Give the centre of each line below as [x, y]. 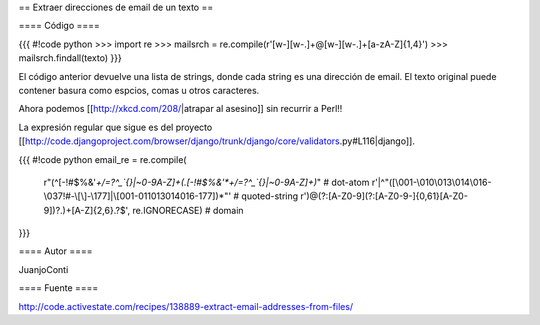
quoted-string [270, 196]
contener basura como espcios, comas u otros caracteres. [139, 90]
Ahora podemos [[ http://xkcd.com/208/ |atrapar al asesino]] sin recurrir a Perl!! [180, 109]
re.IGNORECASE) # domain [187, 210]
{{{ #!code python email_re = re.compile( [102, 159]
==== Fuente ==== [58, 288]
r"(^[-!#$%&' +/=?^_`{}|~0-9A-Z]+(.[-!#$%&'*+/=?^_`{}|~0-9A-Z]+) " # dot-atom [206, 182]
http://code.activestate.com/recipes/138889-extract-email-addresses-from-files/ [186, 306]
